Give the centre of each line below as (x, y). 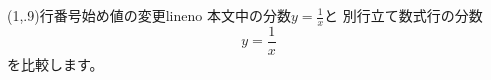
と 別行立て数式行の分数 (403, 15)
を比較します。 (55, 63)
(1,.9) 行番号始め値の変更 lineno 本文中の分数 (149, 15)
